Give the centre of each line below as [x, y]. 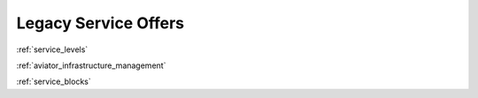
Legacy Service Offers [100, 23]
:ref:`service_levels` [52, 49]
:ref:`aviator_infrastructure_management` [91, 65]
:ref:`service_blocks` [54, 82]
